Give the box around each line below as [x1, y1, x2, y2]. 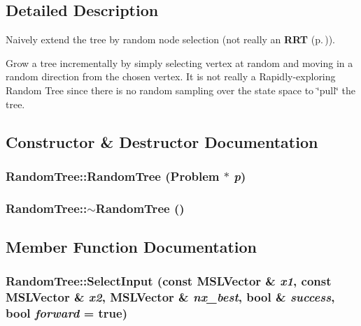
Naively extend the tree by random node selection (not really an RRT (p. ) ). [6, 32, 335, 47]
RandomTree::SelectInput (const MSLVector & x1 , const [6, 272, 332, 290]
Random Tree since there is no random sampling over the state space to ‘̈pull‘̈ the [6, 82, 356, 97]
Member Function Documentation [6, 236, 257, 258]
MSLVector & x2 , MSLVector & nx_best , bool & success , [6, 288, 335, 306]
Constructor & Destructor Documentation [6, 131, 318, 152]
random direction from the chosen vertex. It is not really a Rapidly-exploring [6, 69, 336, 84]
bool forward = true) [6, 304, 128, 322]
